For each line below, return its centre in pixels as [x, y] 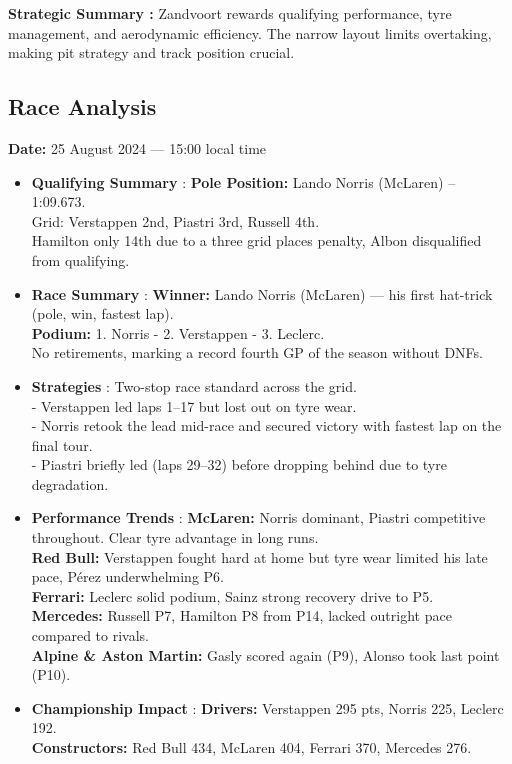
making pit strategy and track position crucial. [151, 52]
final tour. [62, 444]
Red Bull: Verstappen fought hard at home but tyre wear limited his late [259, 556]
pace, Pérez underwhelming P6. [127, 576]
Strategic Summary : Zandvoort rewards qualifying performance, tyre [230, 13]
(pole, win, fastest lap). [102, 313]
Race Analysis [82, 106]
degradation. [70, 483]
